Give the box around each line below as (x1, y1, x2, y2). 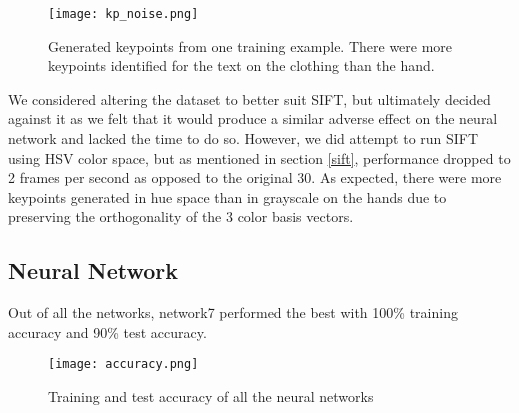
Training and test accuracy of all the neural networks (48, 386, 374, 407)
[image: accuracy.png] (48, 357, 199, 372)
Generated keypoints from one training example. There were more (48, 35, 453, 56)
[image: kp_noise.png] (48, 7, 199, 21)
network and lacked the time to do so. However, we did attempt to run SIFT (8, 128, 479, 149)
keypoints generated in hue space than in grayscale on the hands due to (8, 186, 447, 207)
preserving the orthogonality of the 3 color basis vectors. (8, 206, 354, 227)
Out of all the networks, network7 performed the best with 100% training (8, 302, 458, 323)
